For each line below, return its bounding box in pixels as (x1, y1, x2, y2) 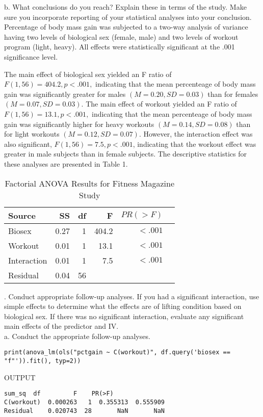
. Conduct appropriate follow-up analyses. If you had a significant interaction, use (4, 291, 259, 301)
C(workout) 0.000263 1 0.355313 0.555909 (4, 399, 165, 406)
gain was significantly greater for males (4, 88, 126, 99)
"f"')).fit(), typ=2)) (4, 357, 81, 365)
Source (8, 209, 36, 221)
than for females (207, 88, 258, 99)
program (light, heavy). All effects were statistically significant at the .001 (4, 41, 235, 52)
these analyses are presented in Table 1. (4, 158, 128, 169)
